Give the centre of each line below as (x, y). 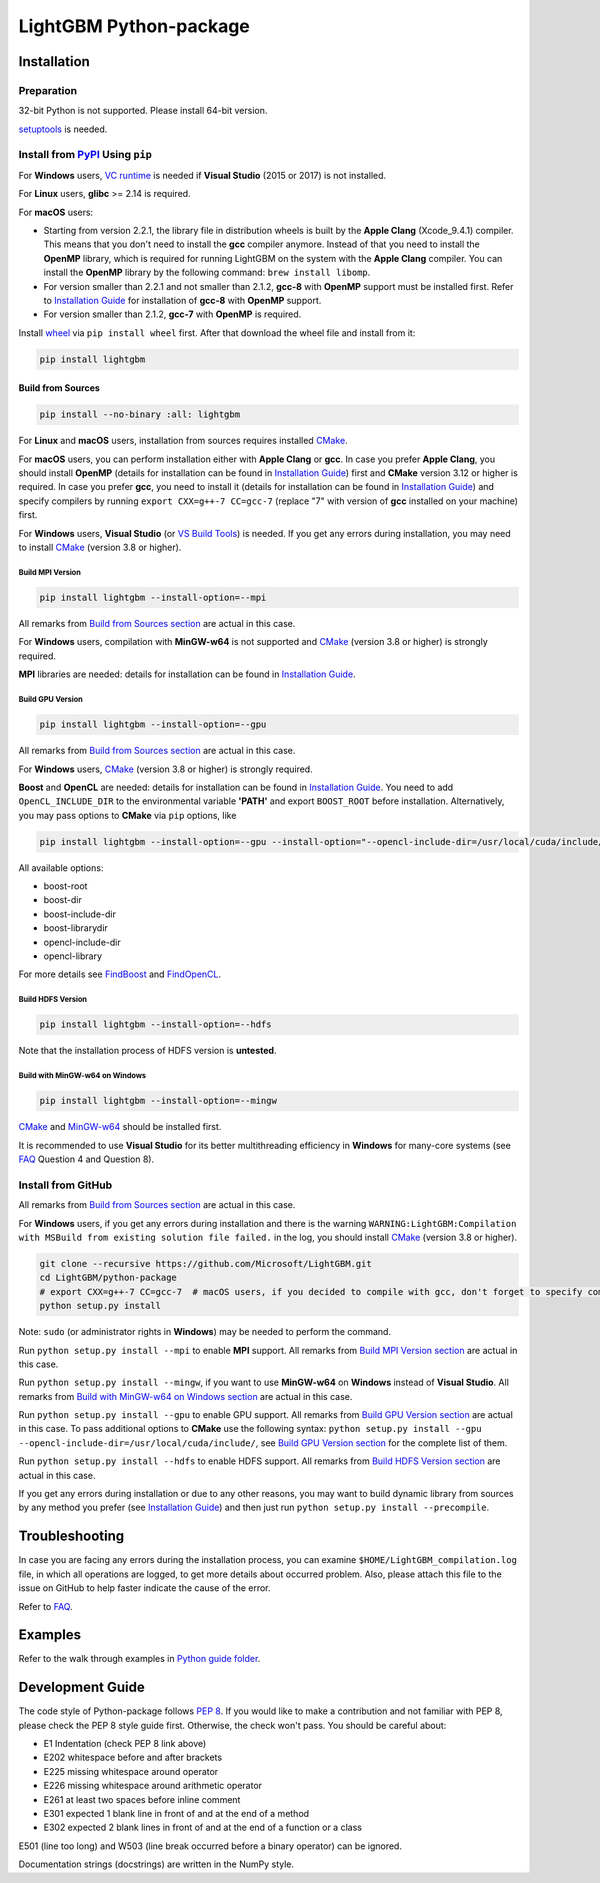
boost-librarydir (76, 928)
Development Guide (81, 1687)
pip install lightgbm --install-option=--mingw (158, 1101)
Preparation (48, 90)
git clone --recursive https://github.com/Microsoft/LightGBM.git (205, 1263)
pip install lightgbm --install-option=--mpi (153, 597)
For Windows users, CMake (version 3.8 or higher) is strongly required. (166, 769)
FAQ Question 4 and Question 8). (86, 1159)
